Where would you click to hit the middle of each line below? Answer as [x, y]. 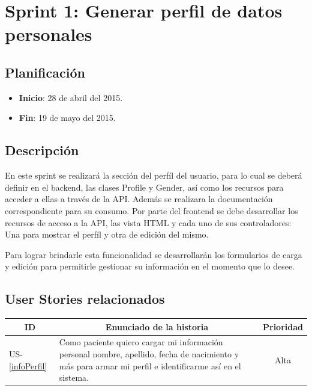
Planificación [45, 72]
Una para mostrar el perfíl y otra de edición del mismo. [107, 234]
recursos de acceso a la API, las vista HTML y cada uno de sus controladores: [148, 222]
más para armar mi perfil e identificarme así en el [150, 365]
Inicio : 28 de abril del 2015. [71, 97]
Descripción [42, 150]
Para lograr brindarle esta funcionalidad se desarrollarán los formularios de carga [154, 254]
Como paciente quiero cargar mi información [141, 342]
